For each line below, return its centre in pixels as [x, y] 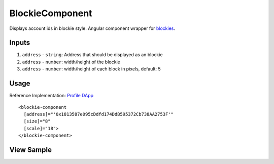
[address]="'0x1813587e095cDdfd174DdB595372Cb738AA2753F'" [98, 114]
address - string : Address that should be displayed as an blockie [92, 55]
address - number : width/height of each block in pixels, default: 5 [91, 69]
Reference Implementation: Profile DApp [52, 96]
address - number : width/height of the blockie [71, 62]
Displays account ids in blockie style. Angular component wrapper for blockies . [92, 28]
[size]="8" [37, 121]
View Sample [30, 150]
